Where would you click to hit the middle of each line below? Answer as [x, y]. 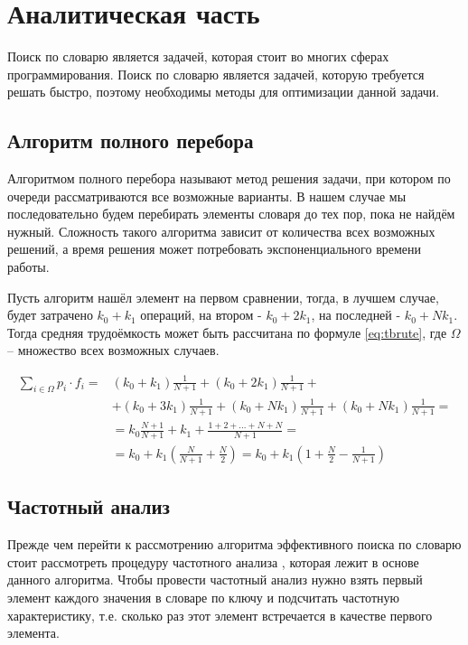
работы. [28, 267]
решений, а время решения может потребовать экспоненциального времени [215, 249]
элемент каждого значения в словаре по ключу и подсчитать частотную [203, 597]
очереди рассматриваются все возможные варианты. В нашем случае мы [207, 196]
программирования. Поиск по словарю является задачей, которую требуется [216, 74]
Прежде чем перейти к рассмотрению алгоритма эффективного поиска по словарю [234, 544]
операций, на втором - [201, 315]
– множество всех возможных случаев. [113, 350]
